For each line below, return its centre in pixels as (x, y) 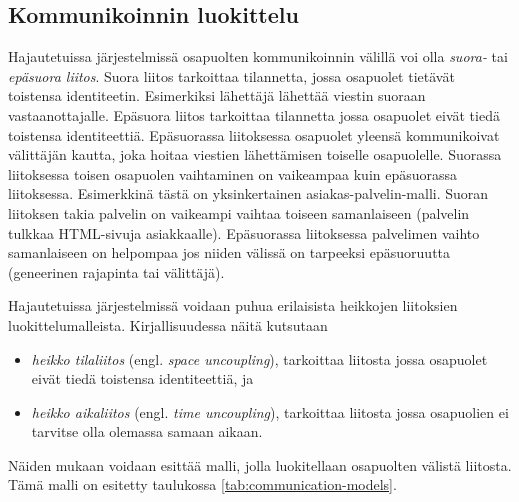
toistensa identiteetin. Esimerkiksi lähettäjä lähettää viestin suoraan (217, 95)
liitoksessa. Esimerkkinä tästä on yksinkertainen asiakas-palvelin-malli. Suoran (248, 193)
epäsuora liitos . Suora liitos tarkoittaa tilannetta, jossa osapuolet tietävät (231, 75)
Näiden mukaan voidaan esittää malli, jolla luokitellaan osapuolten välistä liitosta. (260, 464)
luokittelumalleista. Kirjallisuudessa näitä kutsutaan (168, 324)
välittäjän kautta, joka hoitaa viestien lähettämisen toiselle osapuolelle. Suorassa (255, 154)
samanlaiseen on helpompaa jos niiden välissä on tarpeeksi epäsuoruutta (229, 252)
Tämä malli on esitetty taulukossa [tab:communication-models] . (202, 484)
